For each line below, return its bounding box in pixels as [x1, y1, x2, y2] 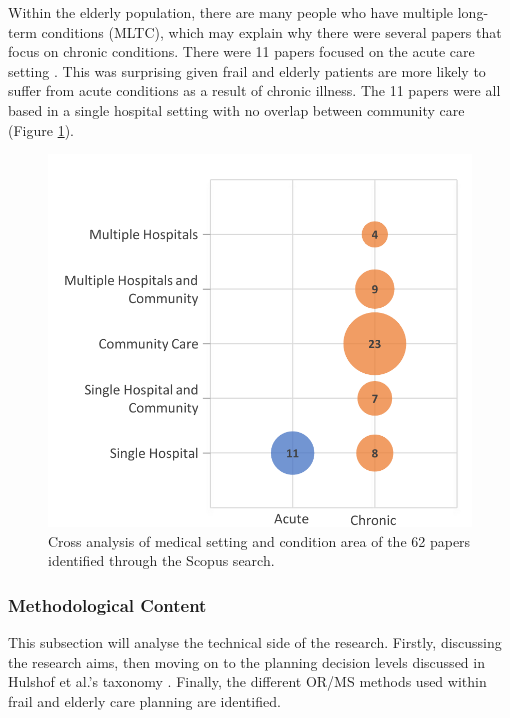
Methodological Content [8, 592, 207, 617]
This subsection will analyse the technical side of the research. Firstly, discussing [8, 632, 502, 653]
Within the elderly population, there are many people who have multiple [8, 2, 454, 22]
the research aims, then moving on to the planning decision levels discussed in [8, 651, 485, 672]
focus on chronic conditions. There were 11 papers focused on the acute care [8, 41, 475, 62]
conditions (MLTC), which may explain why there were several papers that [41, 21, 502, 42]
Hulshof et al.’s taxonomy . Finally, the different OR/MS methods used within [8, 671, 487, 692]
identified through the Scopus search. [48, 550, 275, 571]
